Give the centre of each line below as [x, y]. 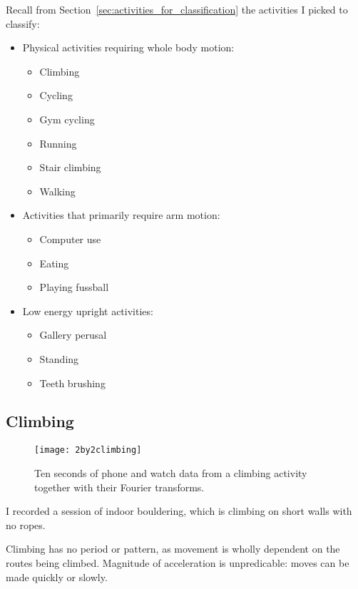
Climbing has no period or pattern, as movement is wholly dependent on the [173, 549]
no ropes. [26, 524]
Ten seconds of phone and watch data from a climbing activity [171, 472]
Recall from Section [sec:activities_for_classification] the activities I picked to [177, 9]
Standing [59, 358]
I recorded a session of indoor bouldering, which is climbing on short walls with [179, 511]
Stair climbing [70, 167]
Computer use [70, 239]
